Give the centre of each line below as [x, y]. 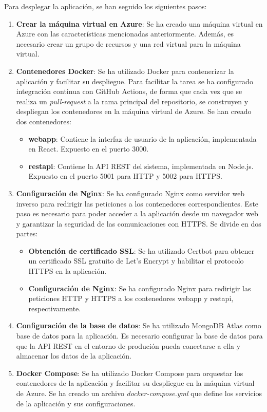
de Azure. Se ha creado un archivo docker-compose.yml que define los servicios [139, 393]
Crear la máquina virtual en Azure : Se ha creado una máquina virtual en [139, 23]
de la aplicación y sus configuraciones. [76, 403]
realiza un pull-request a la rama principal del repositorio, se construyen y [132, 101]
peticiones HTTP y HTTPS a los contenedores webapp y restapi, [131, 298]
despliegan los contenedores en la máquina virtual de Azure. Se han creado [134, 111]
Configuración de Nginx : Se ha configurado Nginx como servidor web [130, 193]
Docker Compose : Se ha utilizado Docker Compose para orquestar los [130, 373]
